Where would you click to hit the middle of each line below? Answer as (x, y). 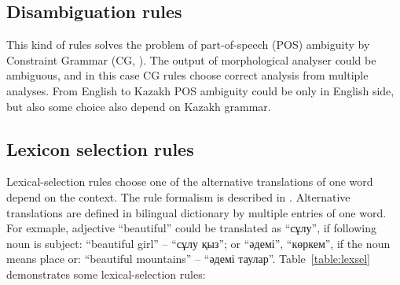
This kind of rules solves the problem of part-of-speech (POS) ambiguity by (188, 44)
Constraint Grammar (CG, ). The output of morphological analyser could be (191, 59)
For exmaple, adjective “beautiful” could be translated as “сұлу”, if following (191, 228)
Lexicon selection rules (100, 148)
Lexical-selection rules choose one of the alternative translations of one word (190, 181)
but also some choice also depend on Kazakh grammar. (139, 106)
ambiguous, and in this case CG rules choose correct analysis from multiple (187, 75)
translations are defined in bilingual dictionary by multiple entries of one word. (196, 212)
